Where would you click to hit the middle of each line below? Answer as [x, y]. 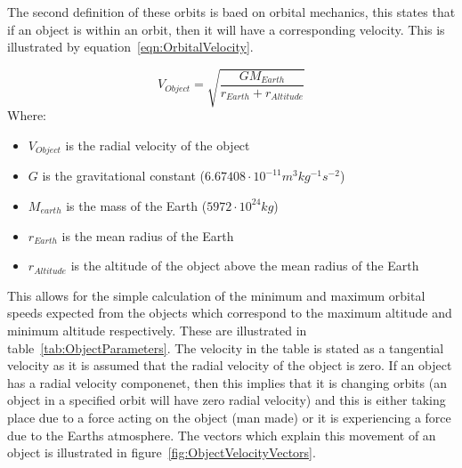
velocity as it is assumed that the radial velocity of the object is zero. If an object [230, 365]
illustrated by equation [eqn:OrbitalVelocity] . [130, 47]
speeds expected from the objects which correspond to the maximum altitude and [230, 313]
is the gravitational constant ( [124, 176]
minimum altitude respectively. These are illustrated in [157, 330]
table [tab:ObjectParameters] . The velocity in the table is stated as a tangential [226, 347]
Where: [27, 115]
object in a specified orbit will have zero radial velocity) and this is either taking [227, 400]
